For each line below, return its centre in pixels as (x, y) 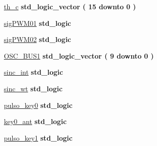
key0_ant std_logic (35, 121)
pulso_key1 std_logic (38, 137)
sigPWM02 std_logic (38, 39)
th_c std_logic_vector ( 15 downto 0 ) (70, 6)
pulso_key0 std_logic (38, 105)
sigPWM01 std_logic (38, 23)
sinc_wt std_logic (33, 88)
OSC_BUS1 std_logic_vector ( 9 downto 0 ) (79, 55)
